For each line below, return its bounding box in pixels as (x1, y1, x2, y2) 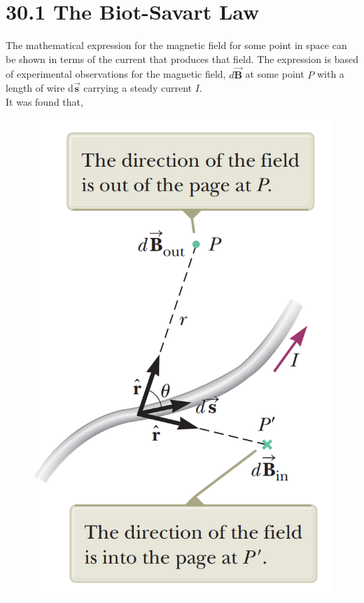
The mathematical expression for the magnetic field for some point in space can (6, 38, 347, 53)
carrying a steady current (83, 81, 192, 95)
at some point (245, 67, 304, 81)
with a (316, 67, 344, 81)
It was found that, (6, 94, 83, 109)
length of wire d (6, 81, 73, 95)
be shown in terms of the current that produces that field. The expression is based (6, 51, 358, 66)
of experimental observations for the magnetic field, (6, 67, 226, 81)
